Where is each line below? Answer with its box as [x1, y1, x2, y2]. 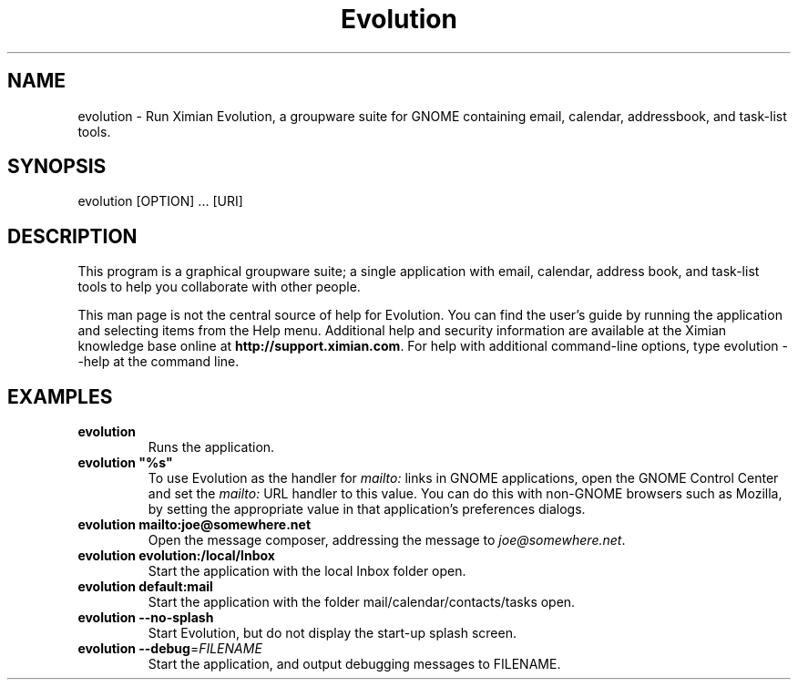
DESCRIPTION [7, 224, 138, 248]
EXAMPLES [7, 385, 113, 408]
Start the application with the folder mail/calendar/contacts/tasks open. [148, 594, 576, 610]
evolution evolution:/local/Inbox [77, 548, 275, 564]
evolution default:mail [77, 579, 213, 595]
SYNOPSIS [7, 155, 107, 179]
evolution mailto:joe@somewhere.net [77, 517, 312, 533]
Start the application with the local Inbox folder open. [148, 563, 466, 579]
